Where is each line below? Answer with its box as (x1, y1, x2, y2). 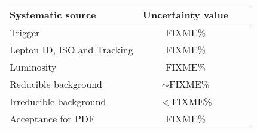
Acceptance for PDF (10, 112, 95, 125)
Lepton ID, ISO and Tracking (10, 43, 133, 56)
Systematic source (10, 8, 96, 21)
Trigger (10, 26, 40, 39)
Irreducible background (10, 94, 106, 108)
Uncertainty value (142, 8, 229, 21)
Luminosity (10, 60, 57, 74)
